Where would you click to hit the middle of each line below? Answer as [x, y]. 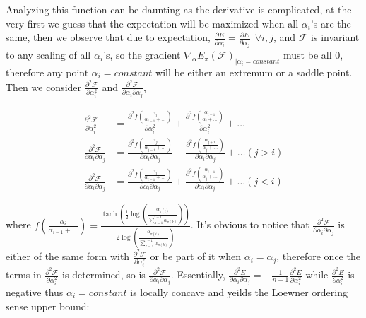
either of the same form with [68, 256]
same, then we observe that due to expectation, [108, 37]
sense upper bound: [48, 306]
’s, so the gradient [142, 55]
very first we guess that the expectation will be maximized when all [152, 23]
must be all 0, [313, 55]
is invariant [335, 37]
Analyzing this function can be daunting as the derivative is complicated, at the [179, 9]
